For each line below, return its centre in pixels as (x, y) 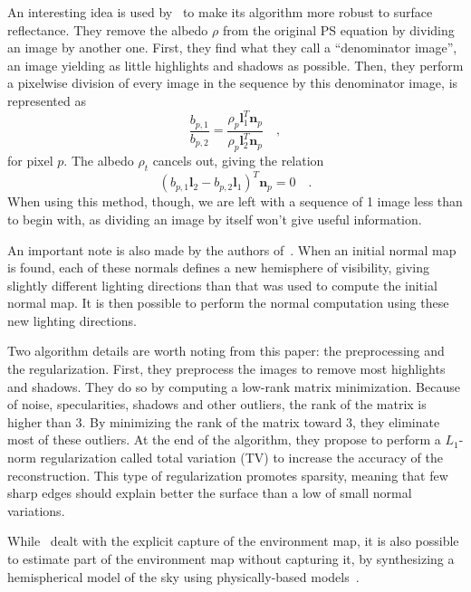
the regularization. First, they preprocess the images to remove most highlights (226, 369)
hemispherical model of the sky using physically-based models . (183, 576)
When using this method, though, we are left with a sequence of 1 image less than (235, 201)
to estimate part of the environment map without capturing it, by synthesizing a (231, 559)
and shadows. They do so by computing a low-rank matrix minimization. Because (234, 386)
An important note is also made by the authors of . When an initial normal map (232, 249)
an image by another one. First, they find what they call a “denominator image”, (232, 48)
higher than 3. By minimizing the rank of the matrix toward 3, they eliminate (224, 421)
